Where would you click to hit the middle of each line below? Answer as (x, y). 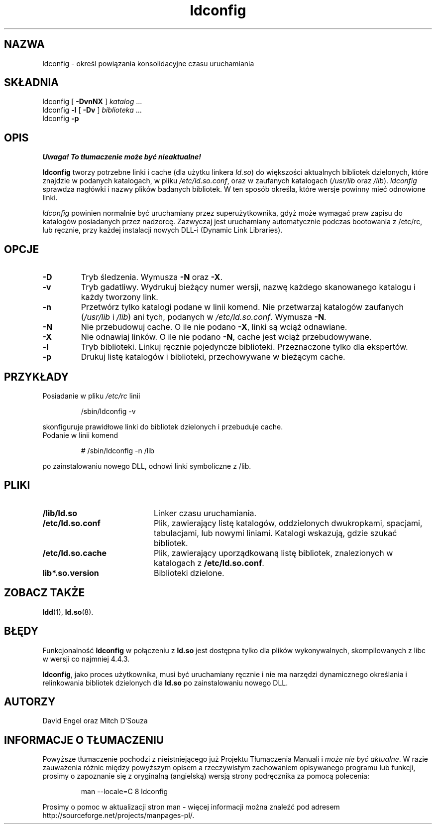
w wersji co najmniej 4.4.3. (86, 659)
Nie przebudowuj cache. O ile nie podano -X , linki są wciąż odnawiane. (214, 327)
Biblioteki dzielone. (189, 573)
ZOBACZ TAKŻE (45, 593)
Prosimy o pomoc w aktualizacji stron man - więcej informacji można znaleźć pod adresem (191, 807)
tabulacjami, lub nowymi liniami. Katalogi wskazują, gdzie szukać (275, 533)
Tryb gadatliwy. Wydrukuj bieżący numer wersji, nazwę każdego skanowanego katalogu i (248, 287)
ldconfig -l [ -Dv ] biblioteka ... (92, 110)
